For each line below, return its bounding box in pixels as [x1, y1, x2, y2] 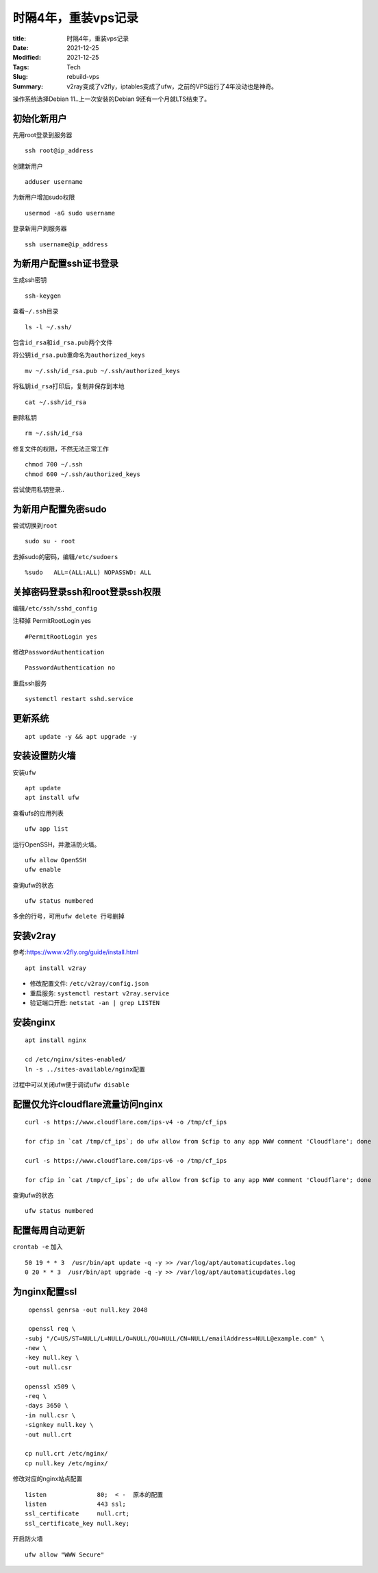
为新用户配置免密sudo [12, 503, 107, 515]
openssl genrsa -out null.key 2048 [28, 1305, 148, 1314]
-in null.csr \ [25, 1411, 76, 1419]
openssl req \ [28, 1325, 76, 1333]
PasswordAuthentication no [25, 664, 116, 672]
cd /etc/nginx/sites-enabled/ [25, 1056, 127, 1063]
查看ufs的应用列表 [12, 809, 64, 817]
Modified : [12, 54, 41, 62]
